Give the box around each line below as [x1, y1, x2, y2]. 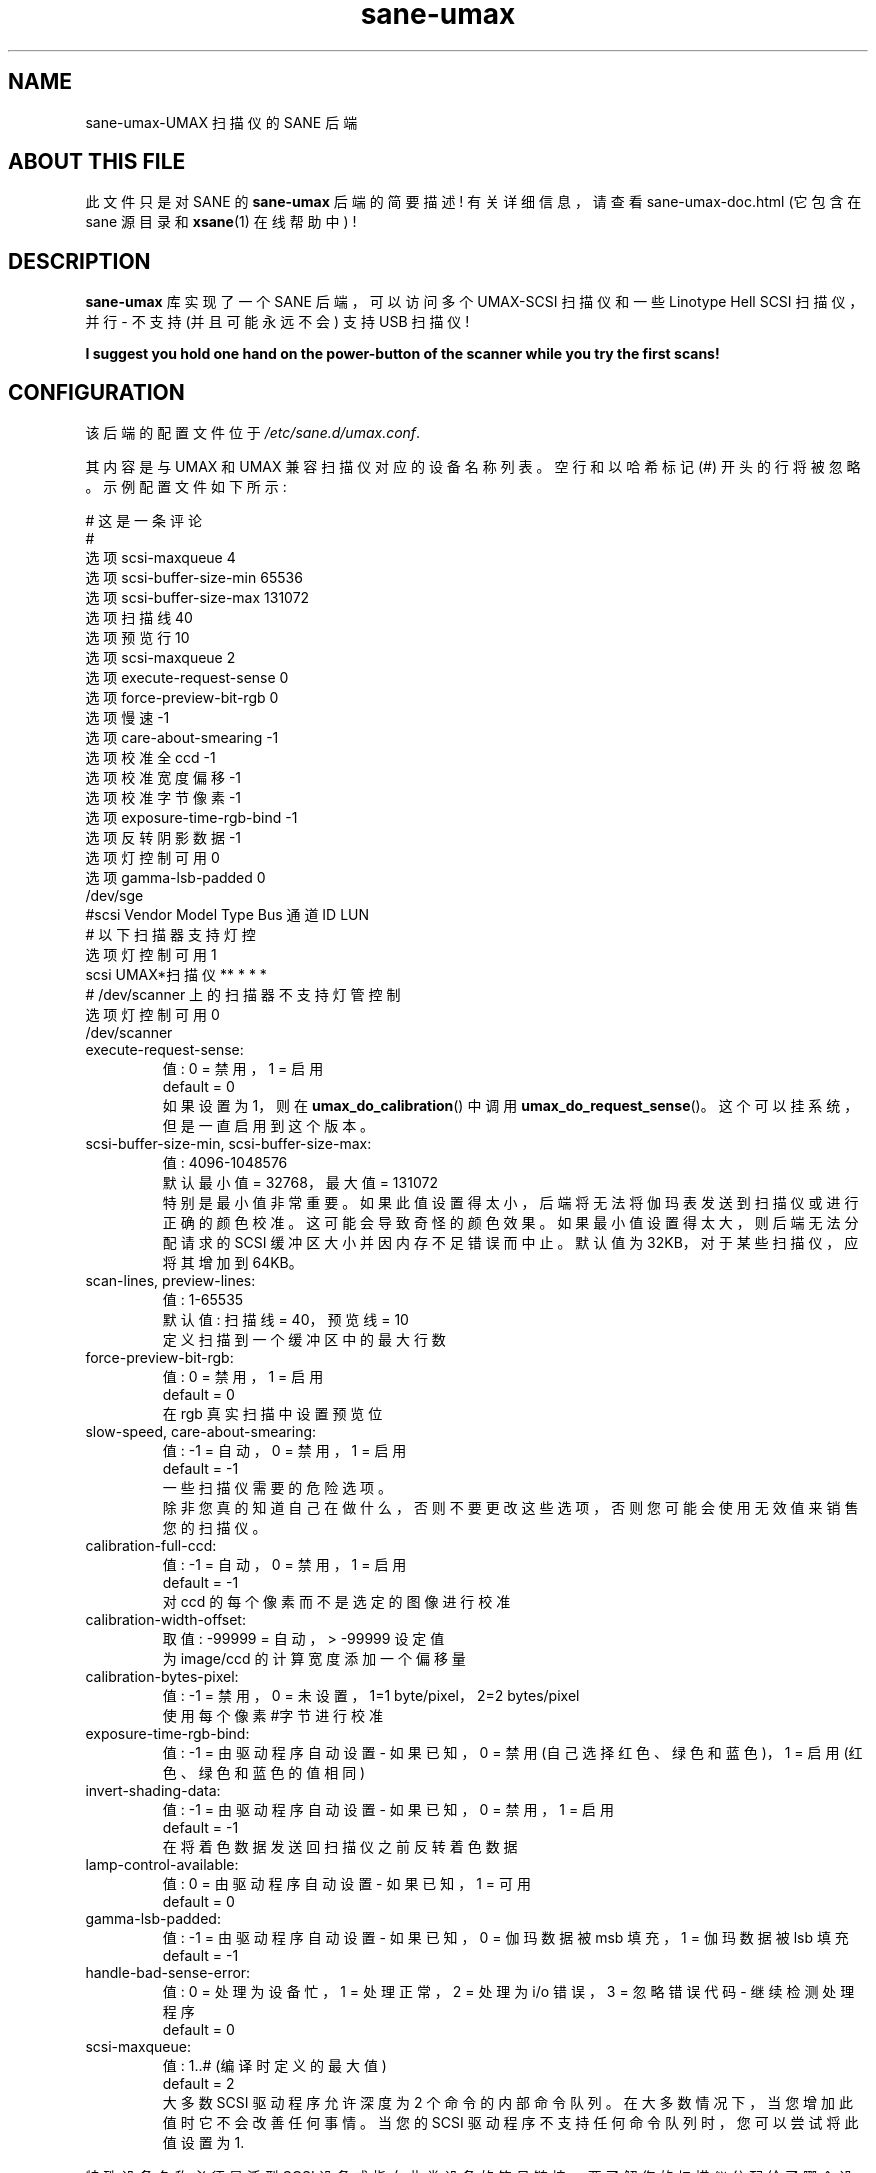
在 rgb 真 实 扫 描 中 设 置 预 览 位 [162, 1405, 383, 1423]
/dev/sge [85, 887, 144, 905]
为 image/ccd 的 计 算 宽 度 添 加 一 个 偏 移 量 [162, 1650, 466, 1668]
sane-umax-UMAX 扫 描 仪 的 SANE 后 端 [85, 113, 358, 131]
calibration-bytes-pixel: [85, 1668, 239, 1686]
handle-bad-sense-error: [85, 1964, 251, 1982]
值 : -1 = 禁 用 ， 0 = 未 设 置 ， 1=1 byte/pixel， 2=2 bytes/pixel [162, 1687, 580, 1705]
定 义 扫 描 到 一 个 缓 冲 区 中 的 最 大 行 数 [162, 1331, 446, 1349]
